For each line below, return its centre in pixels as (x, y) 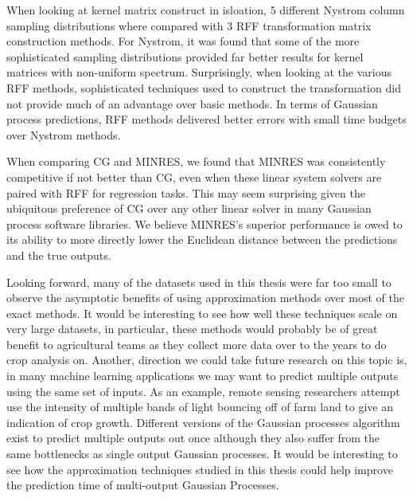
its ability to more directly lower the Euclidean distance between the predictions (202, 239)
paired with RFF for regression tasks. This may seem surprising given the (186, 192)
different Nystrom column (342, 10)
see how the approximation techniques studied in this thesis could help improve (200, 469)
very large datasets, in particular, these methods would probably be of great (192, 329)
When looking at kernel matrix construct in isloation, (136, 10)
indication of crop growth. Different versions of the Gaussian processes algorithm (203, 422)
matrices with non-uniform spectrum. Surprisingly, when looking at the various (199, 72)
